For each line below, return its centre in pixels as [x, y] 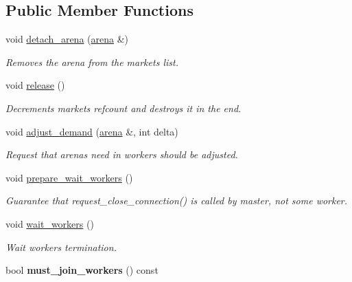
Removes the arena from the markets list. [92, 62]
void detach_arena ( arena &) [67, 39]
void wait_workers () [50, 223]
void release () [35, 85]
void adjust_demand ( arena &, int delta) [92, 131]
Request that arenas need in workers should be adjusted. [122, 154]
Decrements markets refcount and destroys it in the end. [124, 108]
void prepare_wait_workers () [69, 177]
